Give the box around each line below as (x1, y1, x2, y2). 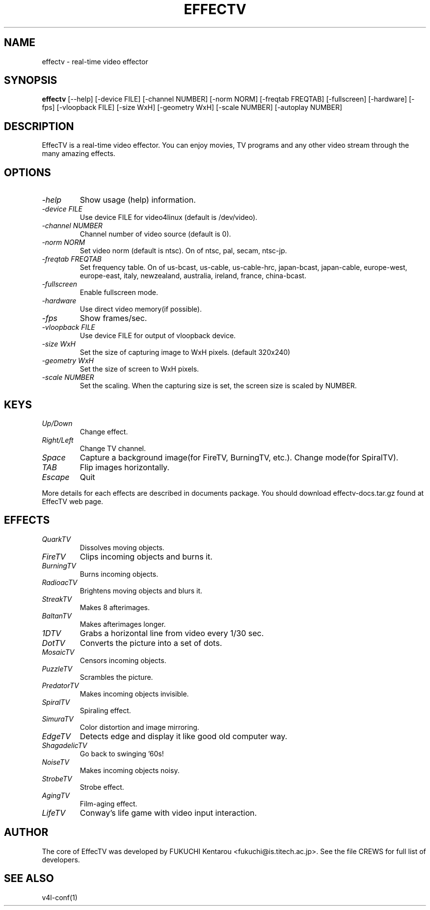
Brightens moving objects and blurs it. (80, 586, 203, 595)
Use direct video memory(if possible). (80, 305, 202, 314)
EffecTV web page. (42, 497, 104, 506)
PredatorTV (42, 681, 79, 690)
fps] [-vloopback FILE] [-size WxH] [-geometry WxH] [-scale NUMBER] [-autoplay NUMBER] (42, 103, 343, 112)
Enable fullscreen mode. (80, 288, 159, 297)
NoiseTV (42, 757, 69, 766)
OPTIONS (4, 166, 51, 179)
